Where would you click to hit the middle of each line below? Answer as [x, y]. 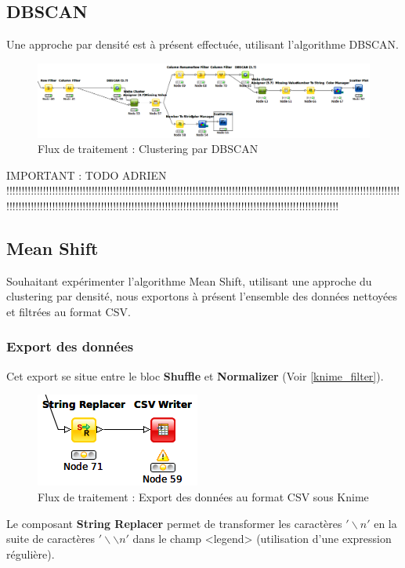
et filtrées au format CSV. [69, 311]
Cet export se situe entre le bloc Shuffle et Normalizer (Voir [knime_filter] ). [195, 375]
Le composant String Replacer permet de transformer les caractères [174, 523]
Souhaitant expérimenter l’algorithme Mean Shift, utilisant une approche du [189, 280]
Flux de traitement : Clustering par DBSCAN [148, 149]
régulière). [31, 553]
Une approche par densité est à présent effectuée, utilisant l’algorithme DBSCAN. [202, 44]
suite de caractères [51, 539]
